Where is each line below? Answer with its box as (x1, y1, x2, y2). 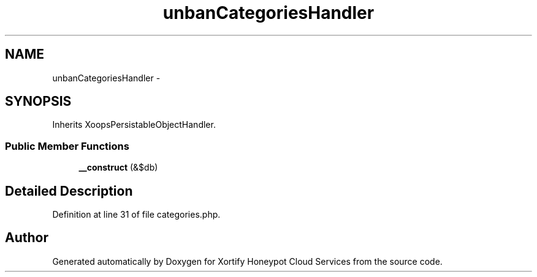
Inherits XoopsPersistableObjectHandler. (52, 119, 216, 130)
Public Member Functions (5, 139, 129, 152)
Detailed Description (5, 183, 133, 199)
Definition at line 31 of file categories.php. (52, 209, 221, 220)
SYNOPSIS (5, 94, 72, 109)
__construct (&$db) (78, 162, 158, 173)
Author (5, 230, 48, 246)
